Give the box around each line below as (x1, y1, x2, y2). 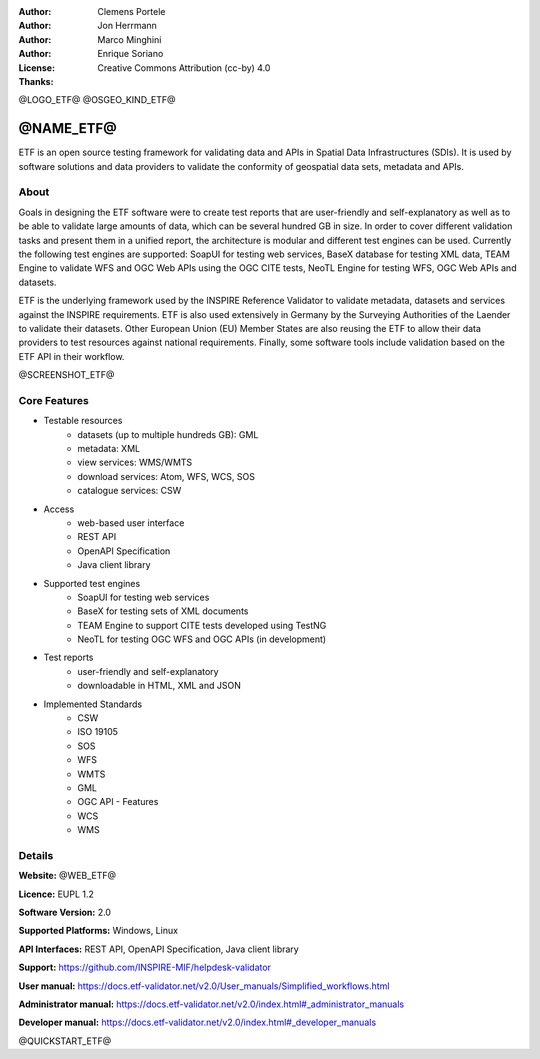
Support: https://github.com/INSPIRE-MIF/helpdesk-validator (18, 961, 272, 974)
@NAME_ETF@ (18, 120, 117, 137)
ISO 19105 (77, 726, 119, 738)
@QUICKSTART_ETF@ (18, 1035, 112, 1047)
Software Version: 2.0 (18, 906, 112, 919)
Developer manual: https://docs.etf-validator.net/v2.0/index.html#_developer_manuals (18, 1016, 377, 1029)
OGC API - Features (77, 796, 159, 808)
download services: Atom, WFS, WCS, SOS (77, 470, 255, 482)
